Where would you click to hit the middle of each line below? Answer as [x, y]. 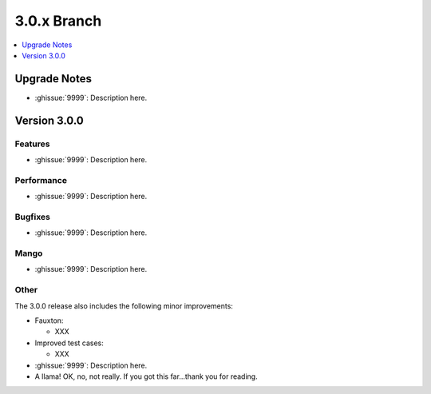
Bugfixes [33, 217]
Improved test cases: [69, 343]
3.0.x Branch [58, 21]
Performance [41, 180]
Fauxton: [49, 320]
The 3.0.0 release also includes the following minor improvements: [124, 306]
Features [32, 144]
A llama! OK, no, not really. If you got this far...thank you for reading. [146, 376]
